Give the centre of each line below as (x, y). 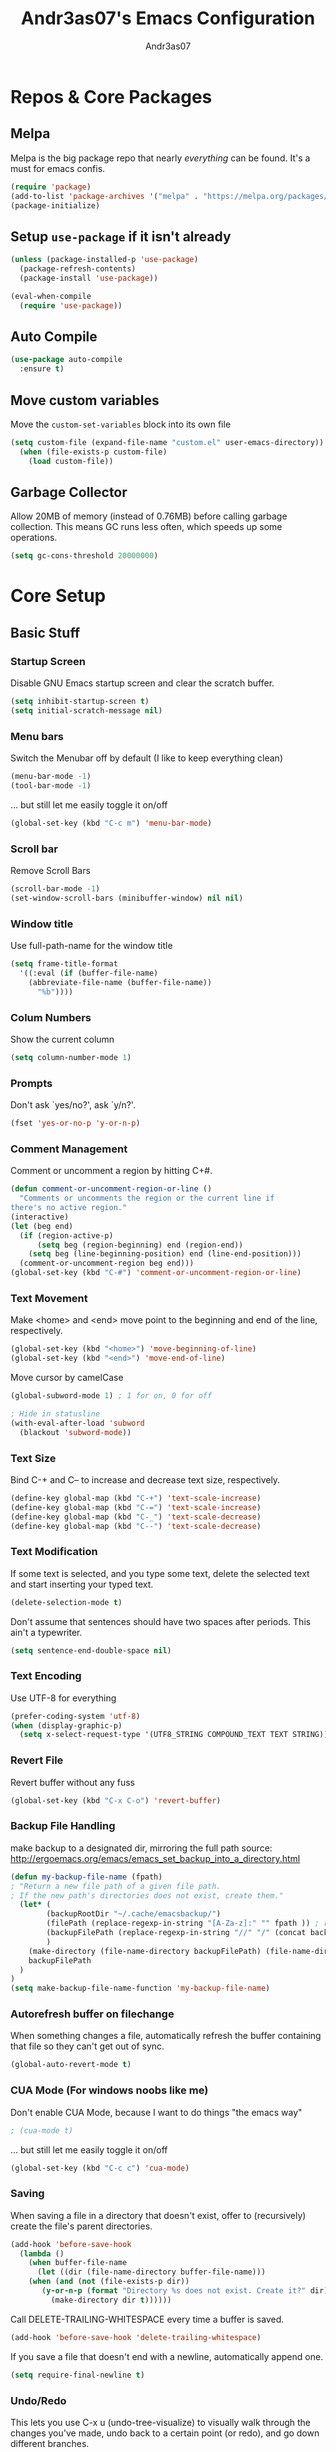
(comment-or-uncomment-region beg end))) (107, 1263)
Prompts (31, 1083)
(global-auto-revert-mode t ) (71, 2065)
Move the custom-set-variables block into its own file (121, 424)
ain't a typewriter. (46, 1632)
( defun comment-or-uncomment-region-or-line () (111, 1189)
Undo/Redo (38, 2400)
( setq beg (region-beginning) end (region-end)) (140, 1245)
